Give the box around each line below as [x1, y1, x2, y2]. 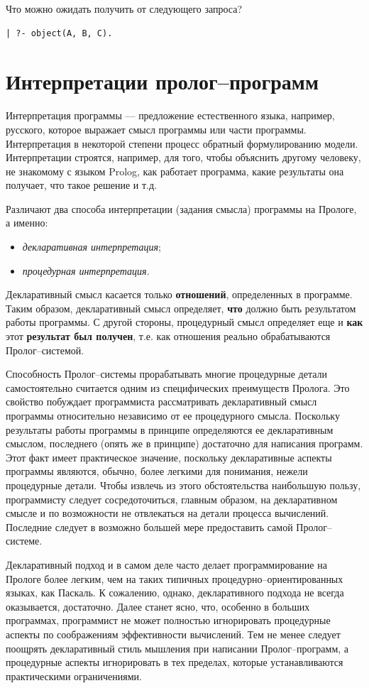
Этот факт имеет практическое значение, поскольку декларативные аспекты [6, 449, 332, 464]
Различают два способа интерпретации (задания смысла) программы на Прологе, [6, 201, 357, 216]
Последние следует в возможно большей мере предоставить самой [6, 519, 293, 534]
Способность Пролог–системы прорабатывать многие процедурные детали [6, 366, 328, 381]
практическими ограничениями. [6, 668, 142, 683]
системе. [6, 533, 43, 548]
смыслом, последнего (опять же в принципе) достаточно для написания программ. [6, 436, 363, 451]
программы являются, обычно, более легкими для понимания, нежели [6, 464, 308, 479]
